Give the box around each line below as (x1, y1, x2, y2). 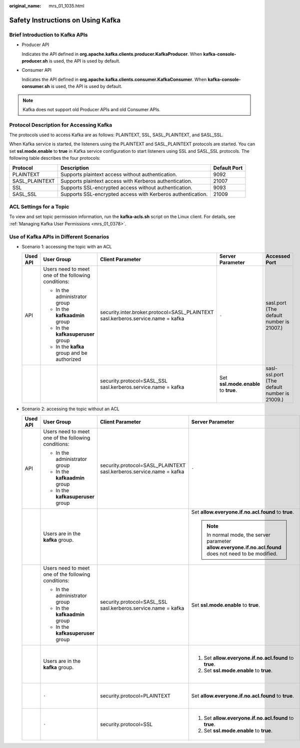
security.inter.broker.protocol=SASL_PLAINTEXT (100, 309, 214, 316)
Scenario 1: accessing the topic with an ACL (21, 243, 112, 250)
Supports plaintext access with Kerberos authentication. (60, 177, 192, 184)
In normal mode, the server (206, 531, 270, 538)
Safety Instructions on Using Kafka (9, 16, 121, 25)
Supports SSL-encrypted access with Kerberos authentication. (60, 190, 208, 197)
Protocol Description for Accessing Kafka (9, 121, 112, 128)
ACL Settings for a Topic (9, 203, 69, 210)
